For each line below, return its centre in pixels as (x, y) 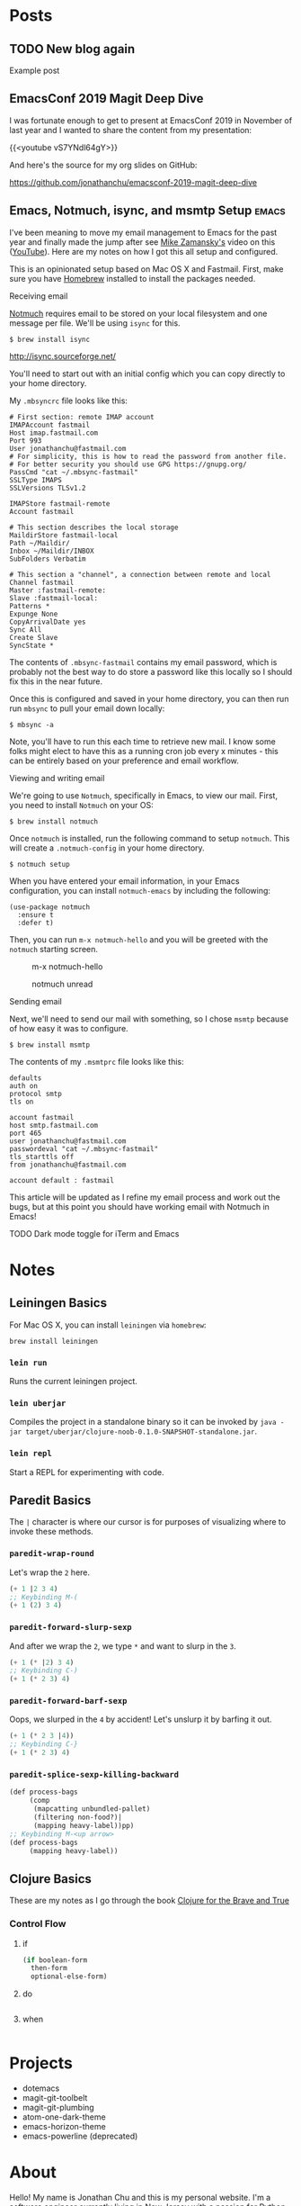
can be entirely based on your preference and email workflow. (124, 761)
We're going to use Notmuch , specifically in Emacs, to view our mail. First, (144, 795)
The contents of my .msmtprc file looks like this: (97, 1061)
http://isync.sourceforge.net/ (63, 356)
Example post (35, 70)
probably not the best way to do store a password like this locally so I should (151, 671)
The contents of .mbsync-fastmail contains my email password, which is (143, 662)
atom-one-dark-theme (64, 2117)
